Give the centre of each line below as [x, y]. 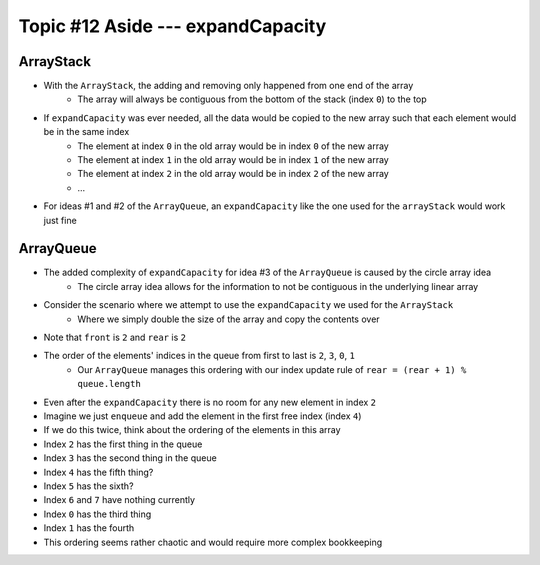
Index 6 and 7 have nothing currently [119, 500]
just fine [60, 220]
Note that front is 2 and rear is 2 [115, 337]
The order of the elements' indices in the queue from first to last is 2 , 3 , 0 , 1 [199, 356]
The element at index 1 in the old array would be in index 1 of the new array [233, 160]
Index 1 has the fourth [89, 528]
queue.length [109, 384]
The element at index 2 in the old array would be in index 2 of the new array [233, 174]
